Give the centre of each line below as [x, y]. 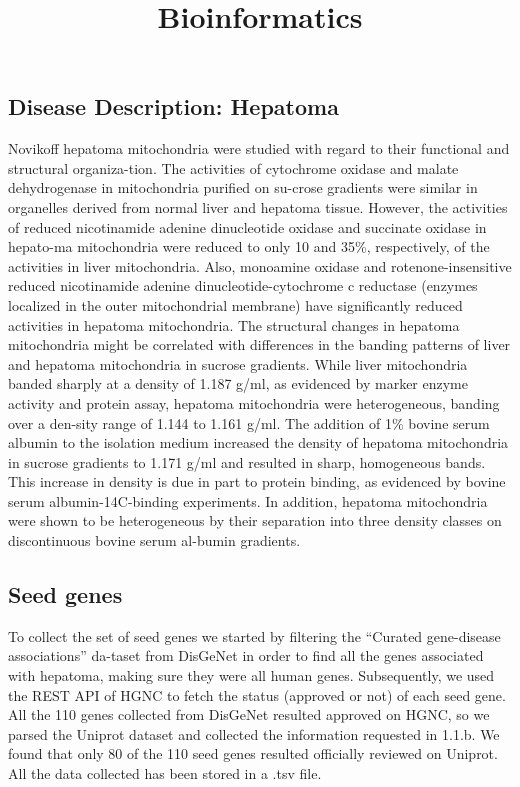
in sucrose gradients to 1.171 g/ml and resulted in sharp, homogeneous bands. [247, 461]
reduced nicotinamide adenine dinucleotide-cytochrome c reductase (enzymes [243, 285]
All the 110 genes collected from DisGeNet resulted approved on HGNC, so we [249, 714]
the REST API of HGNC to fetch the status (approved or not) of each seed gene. [257, 694]
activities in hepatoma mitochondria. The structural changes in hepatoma [234, 324]
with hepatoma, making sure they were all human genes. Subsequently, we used [251, 675]
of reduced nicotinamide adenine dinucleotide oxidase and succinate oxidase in [247, 226]
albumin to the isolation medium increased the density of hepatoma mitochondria [258, 442]
